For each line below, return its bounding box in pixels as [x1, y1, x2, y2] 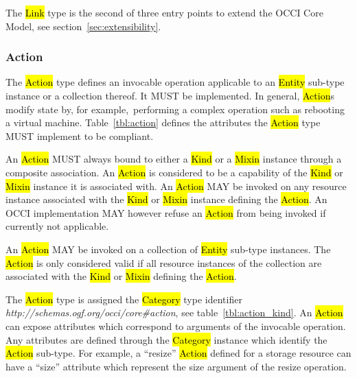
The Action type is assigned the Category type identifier [5, 292, 242, 306]
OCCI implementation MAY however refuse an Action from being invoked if [5, 205, 326, 220]
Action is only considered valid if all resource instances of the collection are [5, 255, 322, 270]
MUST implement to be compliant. [5, 128, 154, 143]
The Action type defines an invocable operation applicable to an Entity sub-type [5, 75, 345, 89]
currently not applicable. [5, 219, 109, 233]
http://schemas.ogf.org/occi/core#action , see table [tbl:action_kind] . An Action [5, 305, 343, 320]
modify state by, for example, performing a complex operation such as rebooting [5, 102, 345, 116]
